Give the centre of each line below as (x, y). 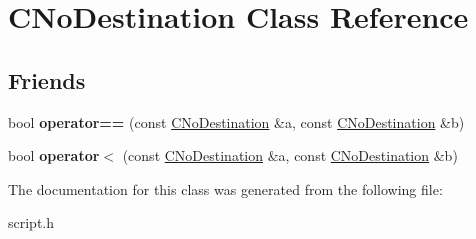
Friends (47, 79)
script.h (31, 222)
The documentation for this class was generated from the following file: (225, 188)
